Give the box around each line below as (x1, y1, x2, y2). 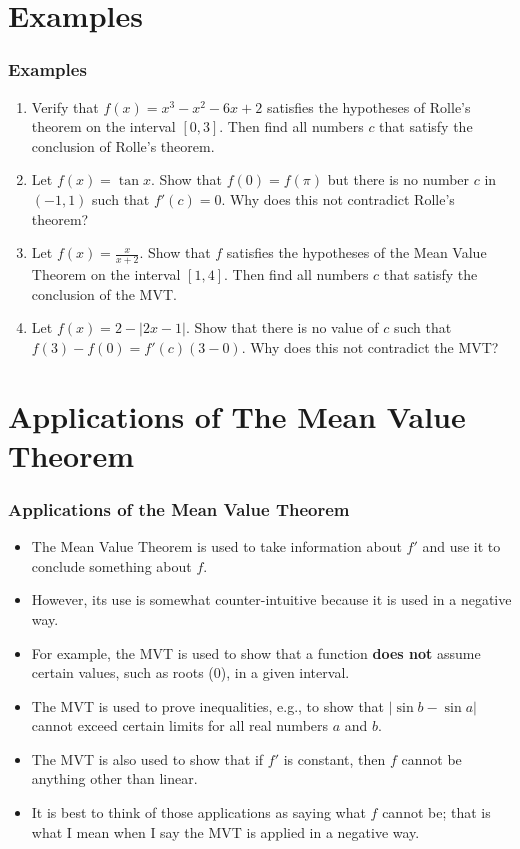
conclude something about (31, 555, 192, 576)
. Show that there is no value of (185, 317, 379, 338)
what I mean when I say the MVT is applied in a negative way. (31, 821, 420, 842)
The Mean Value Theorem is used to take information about (31, 536, 402, 557)
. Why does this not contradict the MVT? (241, 336, 499, 357)
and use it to (422, 536, 501, 557)
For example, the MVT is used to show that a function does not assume (31, 642, 481, 663)
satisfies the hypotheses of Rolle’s (266, 96, 471, 117)
